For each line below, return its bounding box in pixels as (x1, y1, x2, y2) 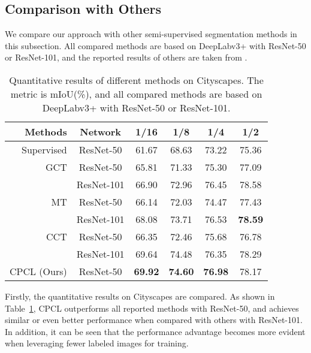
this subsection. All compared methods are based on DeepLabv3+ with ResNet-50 (5, 39, 306, 52)
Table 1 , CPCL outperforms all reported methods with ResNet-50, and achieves (5, 301, 299, 314)
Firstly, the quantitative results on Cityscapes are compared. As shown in (5, 289, 275, 302)
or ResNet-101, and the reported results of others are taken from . (5, 51, 247, 64)
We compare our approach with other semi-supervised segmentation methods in (5, 28, 297, 40)
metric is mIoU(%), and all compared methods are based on (10, 86, 262, 101)
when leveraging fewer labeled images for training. (5, 337, 189, 349)
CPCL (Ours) (10, 264, 67, 278)
